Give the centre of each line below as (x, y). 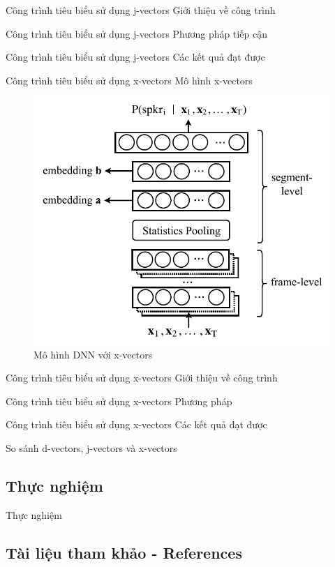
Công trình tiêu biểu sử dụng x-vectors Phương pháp (119, 401)
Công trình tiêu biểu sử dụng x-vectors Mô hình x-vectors (129, 80)
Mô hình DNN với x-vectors (93, 354)
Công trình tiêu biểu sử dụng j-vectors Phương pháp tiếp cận (136, 33)
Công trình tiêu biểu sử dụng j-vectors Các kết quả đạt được (135, 57)
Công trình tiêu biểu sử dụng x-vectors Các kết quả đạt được (136, 424)
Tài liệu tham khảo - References (124, 552)
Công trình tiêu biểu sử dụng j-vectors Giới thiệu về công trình (141, 10)
